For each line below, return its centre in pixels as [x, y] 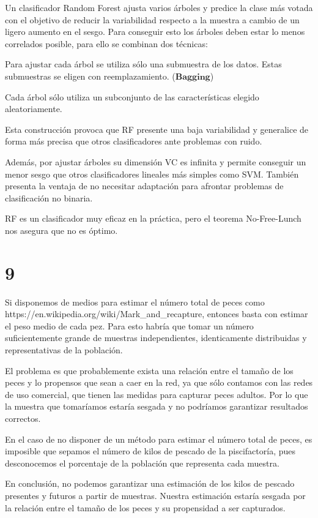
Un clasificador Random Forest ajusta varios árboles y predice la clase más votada [159, 7]
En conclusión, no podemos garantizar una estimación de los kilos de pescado [150, 483]
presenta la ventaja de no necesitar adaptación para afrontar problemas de [144, 186]
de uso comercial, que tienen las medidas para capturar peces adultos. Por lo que [157, 394]
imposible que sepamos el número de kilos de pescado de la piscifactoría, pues [150, 451]
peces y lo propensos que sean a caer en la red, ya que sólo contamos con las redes [159, 382]
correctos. [23, 418]
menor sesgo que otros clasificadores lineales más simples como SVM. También [152, 174]
